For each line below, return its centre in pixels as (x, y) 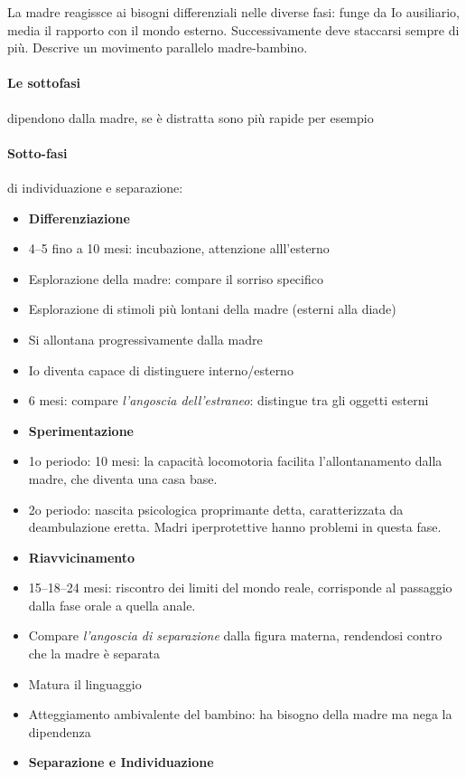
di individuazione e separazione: (95, 187)
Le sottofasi (44, 83)
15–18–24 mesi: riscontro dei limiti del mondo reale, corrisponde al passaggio (240, 587)
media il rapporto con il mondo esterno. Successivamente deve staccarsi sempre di (233, 29)
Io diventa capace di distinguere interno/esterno (161, 370)
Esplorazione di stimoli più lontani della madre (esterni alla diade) (212, 309)
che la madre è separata (94, 654)
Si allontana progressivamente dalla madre (145, 339)
